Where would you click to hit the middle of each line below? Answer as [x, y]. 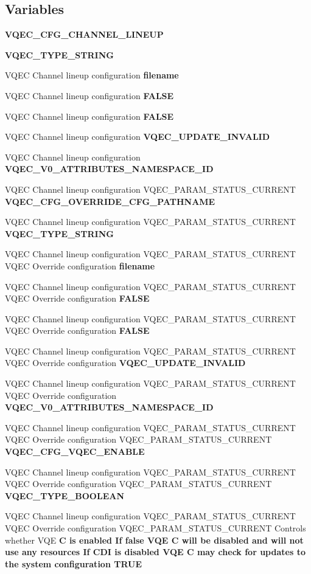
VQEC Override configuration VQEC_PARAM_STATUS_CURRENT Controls [155, 528]
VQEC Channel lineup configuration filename [92, 75]
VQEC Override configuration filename [80, 265]
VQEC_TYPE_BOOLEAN [65, 495]
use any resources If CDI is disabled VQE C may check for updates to [155, 552]
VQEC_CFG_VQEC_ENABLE [75, 451]
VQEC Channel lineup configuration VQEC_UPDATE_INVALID [138, 137]
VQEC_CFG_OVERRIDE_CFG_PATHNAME [110, 201]
